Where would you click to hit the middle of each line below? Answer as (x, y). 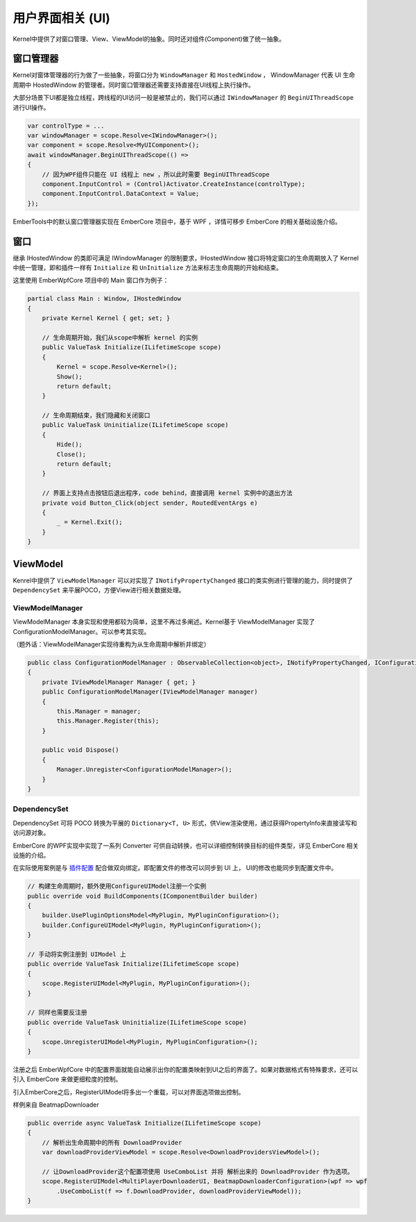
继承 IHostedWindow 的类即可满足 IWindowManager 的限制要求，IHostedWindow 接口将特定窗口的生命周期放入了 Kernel (186, 258)
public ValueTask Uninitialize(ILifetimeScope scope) (135, 425)
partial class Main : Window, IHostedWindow (104, 299)
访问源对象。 (31, 832)
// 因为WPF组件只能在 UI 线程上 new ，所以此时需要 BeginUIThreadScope (156, 174)
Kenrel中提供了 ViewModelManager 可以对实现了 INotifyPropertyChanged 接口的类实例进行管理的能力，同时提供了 (183, 580)
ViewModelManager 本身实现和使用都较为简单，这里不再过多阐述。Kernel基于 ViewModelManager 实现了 (164, 622)
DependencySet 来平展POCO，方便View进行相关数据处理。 (99, 590)
